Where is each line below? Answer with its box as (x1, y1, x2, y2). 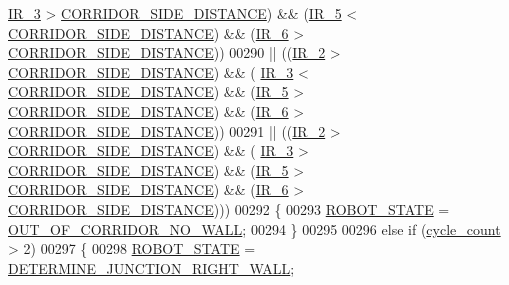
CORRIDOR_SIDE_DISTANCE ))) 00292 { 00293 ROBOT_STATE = (8, 198, 450, 219)
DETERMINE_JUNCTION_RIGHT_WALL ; (8, 257, 295, 278)
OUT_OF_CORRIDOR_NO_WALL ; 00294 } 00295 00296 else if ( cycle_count (8, 218, 501, 239)
